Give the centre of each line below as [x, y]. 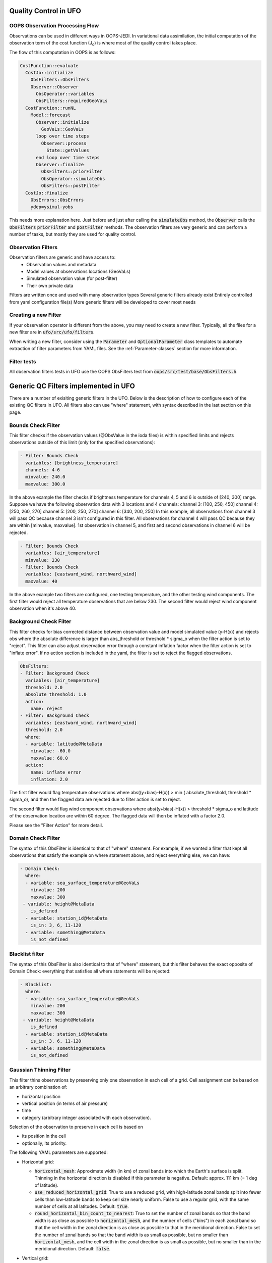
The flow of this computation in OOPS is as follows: [62, 52]
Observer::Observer [55, 87]
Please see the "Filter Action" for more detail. [56, 825]
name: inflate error [56, 772]
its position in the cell [44, 1136]
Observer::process [64, 143]
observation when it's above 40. [43, 608]
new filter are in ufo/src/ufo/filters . [52, 332]
